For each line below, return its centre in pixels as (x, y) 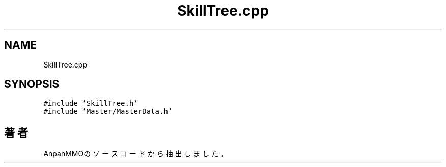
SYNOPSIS (32, 84)
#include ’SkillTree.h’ (91, 103)
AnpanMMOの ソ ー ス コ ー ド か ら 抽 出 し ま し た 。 (136, 154)
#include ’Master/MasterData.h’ (108, 111)
